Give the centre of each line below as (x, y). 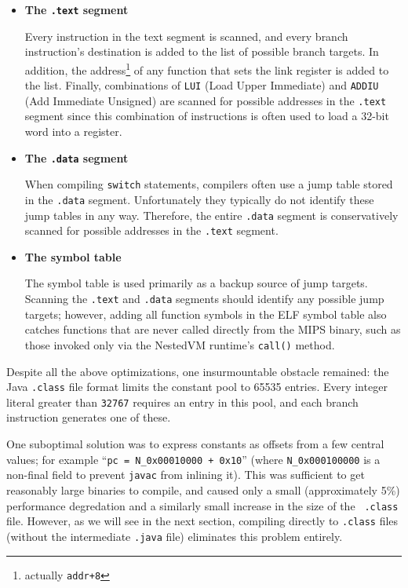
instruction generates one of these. (89, 417)
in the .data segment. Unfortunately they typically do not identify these (199, 199)
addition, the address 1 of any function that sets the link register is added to (207, 68)
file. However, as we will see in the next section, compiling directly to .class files (202, 521)
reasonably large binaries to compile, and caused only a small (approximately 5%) (203, 489)
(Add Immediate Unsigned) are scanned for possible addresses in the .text (206, 100)
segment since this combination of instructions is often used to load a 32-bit (207, 116)
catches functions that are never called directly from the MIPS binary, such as (213, 329)
